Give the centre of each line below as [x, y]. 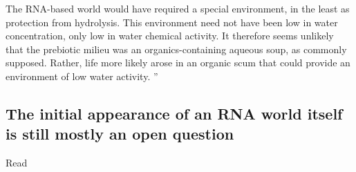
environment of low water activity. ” [82, 76]
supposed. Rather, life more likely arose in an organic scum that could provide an [178, 63]
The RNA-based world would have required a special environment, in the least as [178, 8]
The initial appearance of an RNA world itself [174, 113]
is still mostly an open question [120, 134]
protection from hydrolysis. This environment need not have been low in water [172, 22]
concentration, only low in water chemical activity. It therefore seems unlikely [170, 36]
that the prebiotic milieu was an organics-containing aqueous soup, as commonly [176, 49]
